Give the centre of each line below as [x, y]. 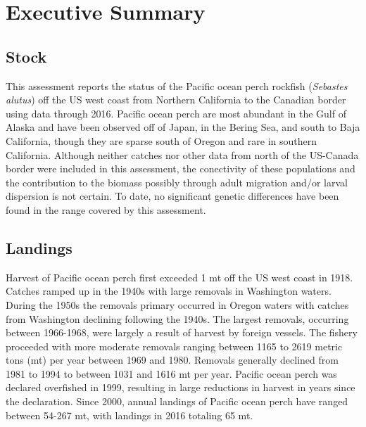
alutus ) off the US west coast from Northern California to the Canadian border [176, 100]
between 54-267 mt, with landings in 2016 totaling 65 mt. [130, 415]
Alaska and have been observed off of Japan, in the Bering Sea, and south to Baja [183, 127]
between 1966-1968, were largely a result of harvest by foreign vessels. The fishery [182, 332]
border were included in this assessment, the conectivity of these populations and [181, 168]
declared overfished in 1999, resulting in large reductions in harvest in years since [181, 387]
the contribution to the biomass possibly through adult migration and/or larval [177, 182]
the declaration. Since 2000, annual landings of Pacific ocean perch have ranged [177, 401]
